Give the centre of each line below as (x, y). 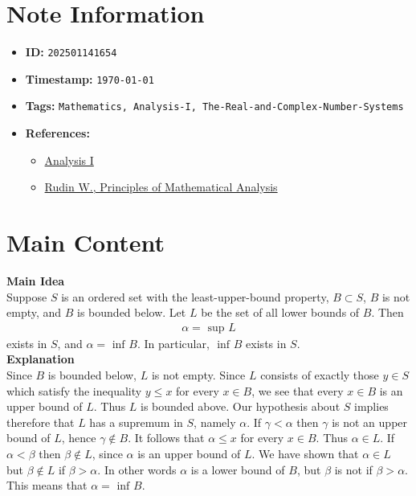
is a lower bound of (238, 469)
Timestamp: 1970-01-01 (90, 78)
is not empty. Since (198, 375)
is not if (353, 469)
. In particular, (173, 343)
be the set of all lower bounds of (280, 312)
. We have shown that (305, 453)
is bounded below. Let (132, 312)
